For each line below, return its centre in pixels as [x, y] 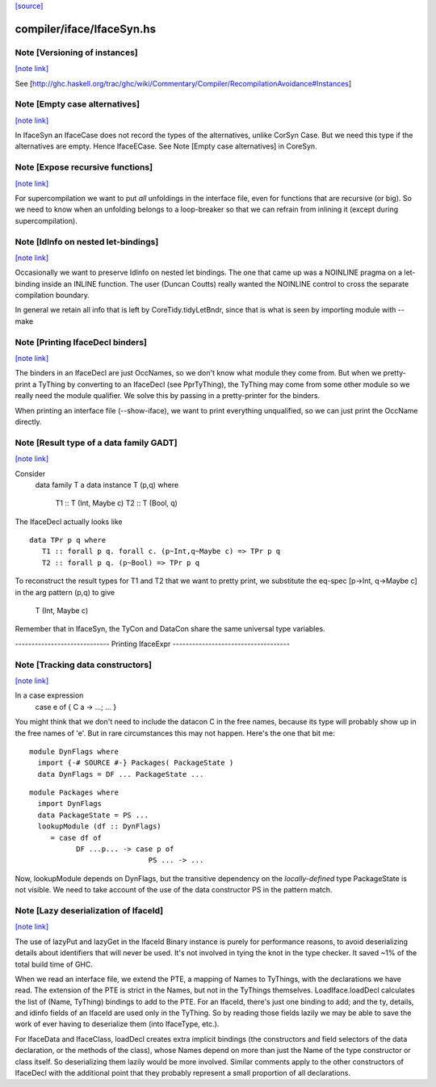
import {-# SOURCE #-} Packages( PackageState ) [136, 763]
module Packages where [74, 793]
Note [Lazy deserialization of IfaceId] [89, 910]
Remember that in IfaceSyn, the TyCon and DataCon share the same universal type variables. [170, 629]
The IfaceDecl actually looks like [69, 522]
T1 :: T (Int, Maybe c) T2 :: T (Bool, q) [116, 503]
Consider [30, 473]
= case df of [76, 837]
